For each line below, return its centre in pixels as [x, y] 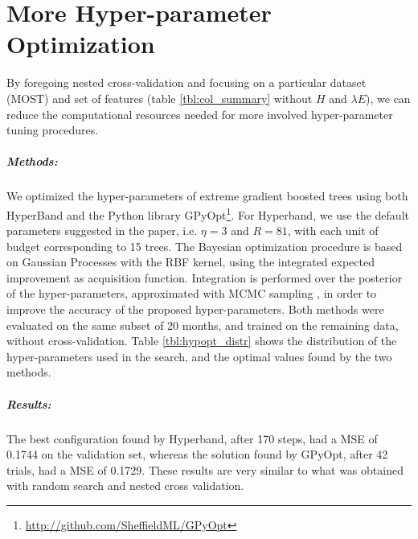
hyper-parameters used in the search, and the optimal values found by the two [199, 356]
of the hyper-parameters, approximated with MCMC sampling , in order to [192, 293]
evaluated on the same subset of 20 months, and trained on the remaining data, [203, 325]
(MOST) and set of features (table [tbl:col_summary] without [160, 98]
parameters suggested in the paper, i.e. [102, 230]
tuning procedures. [53, 130]
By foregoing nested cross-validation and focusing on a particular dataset [186, 82]
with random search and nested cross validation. [125, 486]
